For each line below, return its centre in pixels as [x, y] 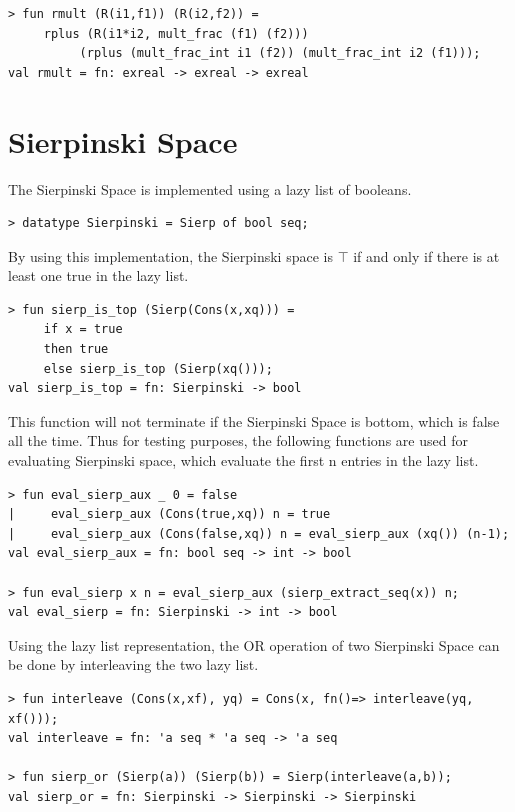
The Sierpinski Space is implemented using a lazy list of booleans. [210, 188]
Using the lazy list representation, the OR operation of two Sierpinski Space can [254, 644]
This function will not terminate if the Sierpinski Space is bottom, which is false [254, 420]
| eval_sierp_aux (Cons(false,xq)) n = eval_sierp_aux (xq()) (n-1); [259, 533]
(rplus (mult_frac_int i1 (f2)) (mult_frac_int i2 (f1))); [280, 53]
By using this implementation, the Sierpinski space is [170, 255]
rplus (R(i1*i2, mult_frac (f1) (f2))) [176, 33]
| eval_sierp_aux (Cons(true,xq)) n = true [169, 514]
